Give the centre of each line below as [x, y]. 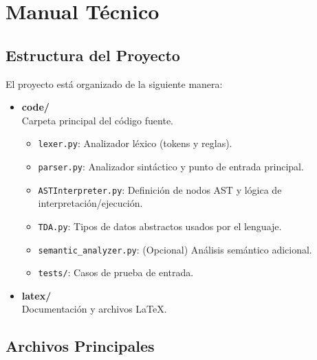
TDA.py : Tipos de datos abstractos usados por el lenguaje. [160, 226]
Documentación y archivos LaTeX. [94, 309]
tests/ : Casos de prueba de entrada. [116, 272]
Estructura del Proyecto [93, 55]
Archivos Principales [80, 346]
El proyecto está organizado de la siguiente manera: [114, 83]
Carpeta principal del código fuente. [98, 120]
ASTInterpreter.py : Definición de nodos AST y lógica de [160, 189]
